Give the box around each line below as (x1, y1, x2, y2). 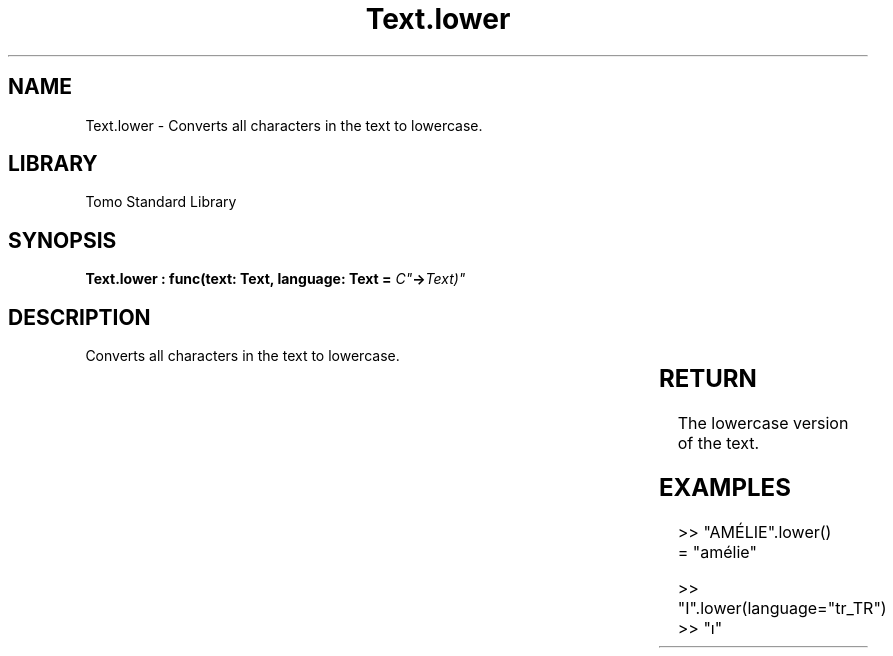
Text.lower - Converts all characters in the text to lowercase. (85, 116, 483, 134)
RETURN (658, 364, 757, 394)
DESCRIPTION (8, 304, 151, 330)
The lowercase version (677, 413, 849, 434)
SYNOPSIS (8, 227, 117, 253)
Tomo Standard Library (85, 193, 237, 211)
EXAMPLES (658, 472, 791, 502)
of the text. (677, 433, 760, 454)
